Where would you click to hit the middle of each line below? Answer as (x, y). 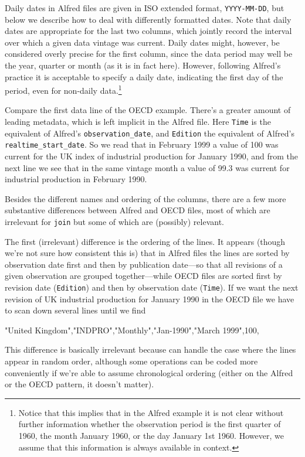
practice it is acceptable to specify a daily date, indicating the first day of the (144, 76)
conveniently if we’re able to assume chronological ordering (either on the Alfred (149, 372)
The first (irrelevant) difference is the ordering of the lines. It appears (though (145, 241)
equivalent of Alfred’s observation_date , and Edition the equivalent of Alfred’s (150, 133)
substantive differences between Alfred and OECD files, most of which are (138, 210)
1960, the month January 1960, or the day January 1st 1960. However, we (151, 436)
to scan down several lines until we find (75, 310)
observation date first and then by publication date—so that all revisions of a (144, 264)
